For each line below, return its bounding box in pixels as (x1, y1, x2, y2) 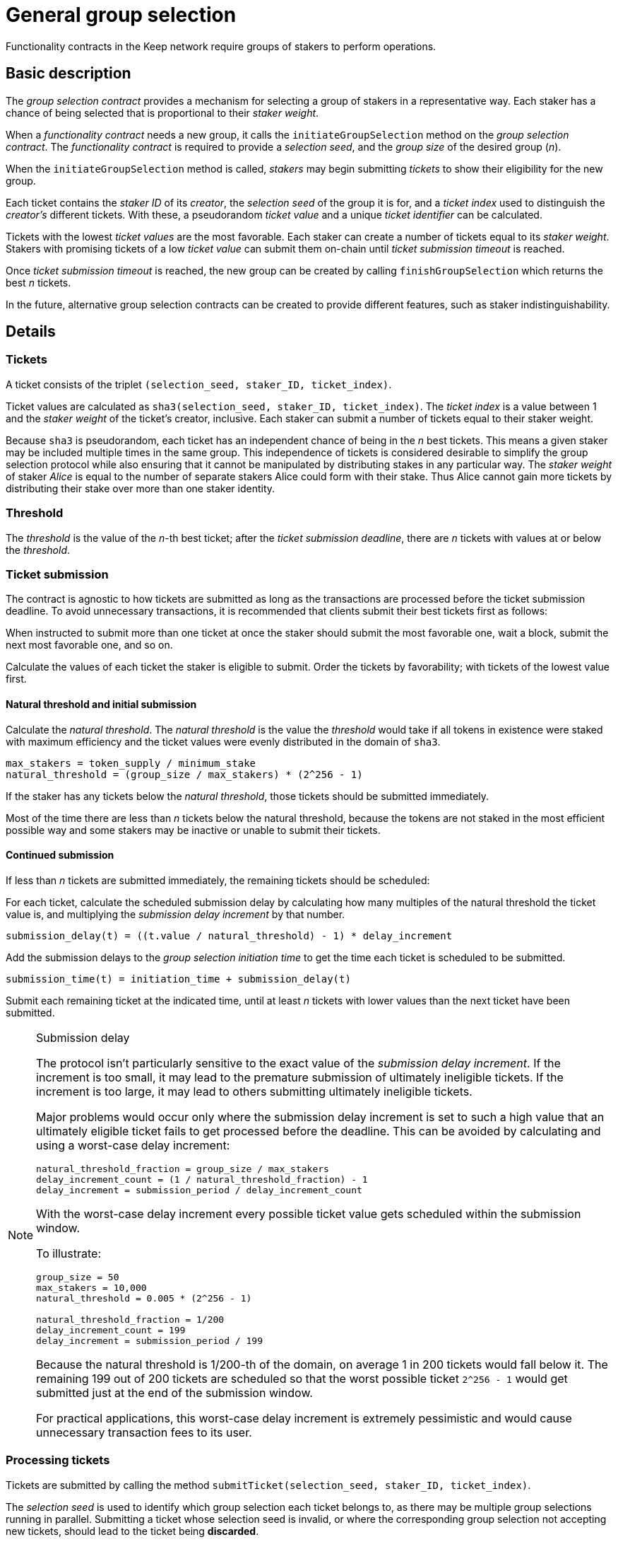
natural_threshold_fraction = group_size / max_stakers (36, 1163, 329, 1174)
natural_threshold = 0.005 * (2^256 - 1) (36, 1292, 252, 1304)
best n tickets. (6, 276, 71, 289)
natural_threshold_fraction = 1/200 (36, 1314, 225, 1325)
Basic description (6, 64, 131, 83)
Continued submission (6, 849, 114, 862)
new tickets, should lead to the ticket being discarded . (6, 1524, 259, 1537)
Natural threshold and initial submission (6, 697, 197, 710)
